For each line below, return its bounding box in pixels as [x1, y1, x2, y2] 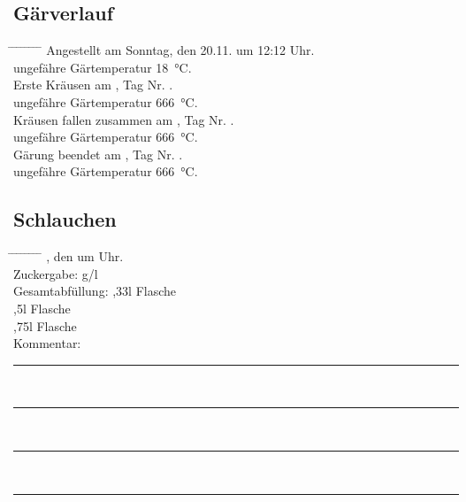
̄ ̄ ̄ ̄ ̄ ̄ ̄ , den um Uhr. [13, 247, 124, 266]
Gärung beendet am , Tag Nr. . [13, 144, 183, 163]
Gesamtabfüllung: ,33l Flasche [13, 282, 177, 300]
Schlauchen [13, 205, 117, 233]
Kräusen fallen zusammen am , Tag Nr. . [13, 110, 234, 128]
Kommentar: [13, 334, 81, 352]
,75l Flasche [13, 316, 77, 335]
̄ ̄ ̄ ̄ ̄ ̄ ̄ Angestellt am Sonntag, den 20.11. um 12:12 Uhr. [13, 41, 315, 59]
